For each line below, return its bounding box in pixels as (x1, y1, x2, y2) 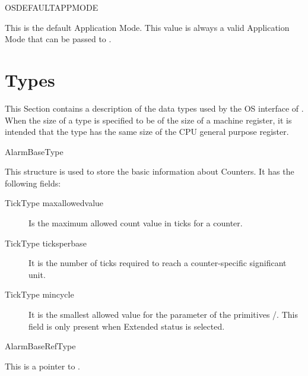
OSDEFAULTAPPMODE (5, 1, 99, 13)
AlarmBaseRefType (5, 340, 76, 352)
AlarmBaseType (5, 145, 63, 157)
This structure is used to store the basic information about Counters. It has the (5, 165, 294, 178)
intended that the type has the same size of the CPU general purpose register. (5, 125, 289, 138)
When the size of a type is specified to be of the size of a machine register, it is (5, 113, 292, 126)
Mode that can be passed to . (5, 33, 112, 45)
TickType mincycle (5, 288, 74, 301)
